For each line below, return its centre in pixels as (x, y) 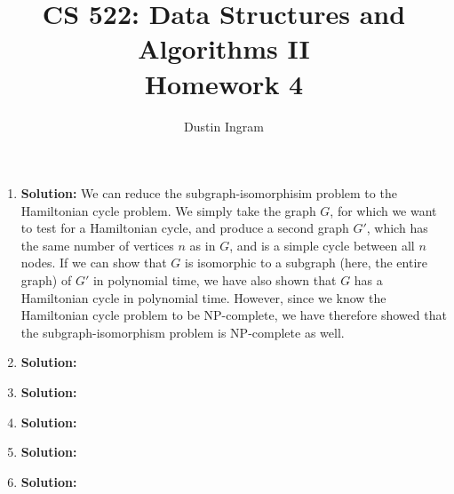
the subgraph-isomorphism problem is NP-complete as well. (183, 332)
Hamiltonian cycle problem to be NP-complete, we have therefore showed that (234, 315)
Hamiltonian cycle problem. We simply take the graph (168, 210)
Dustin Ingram (224, 126)
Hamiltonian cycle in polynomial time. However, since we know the (203, 297)
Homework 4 (224, 83)
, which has (397, 228)
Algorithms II (224, 48)
